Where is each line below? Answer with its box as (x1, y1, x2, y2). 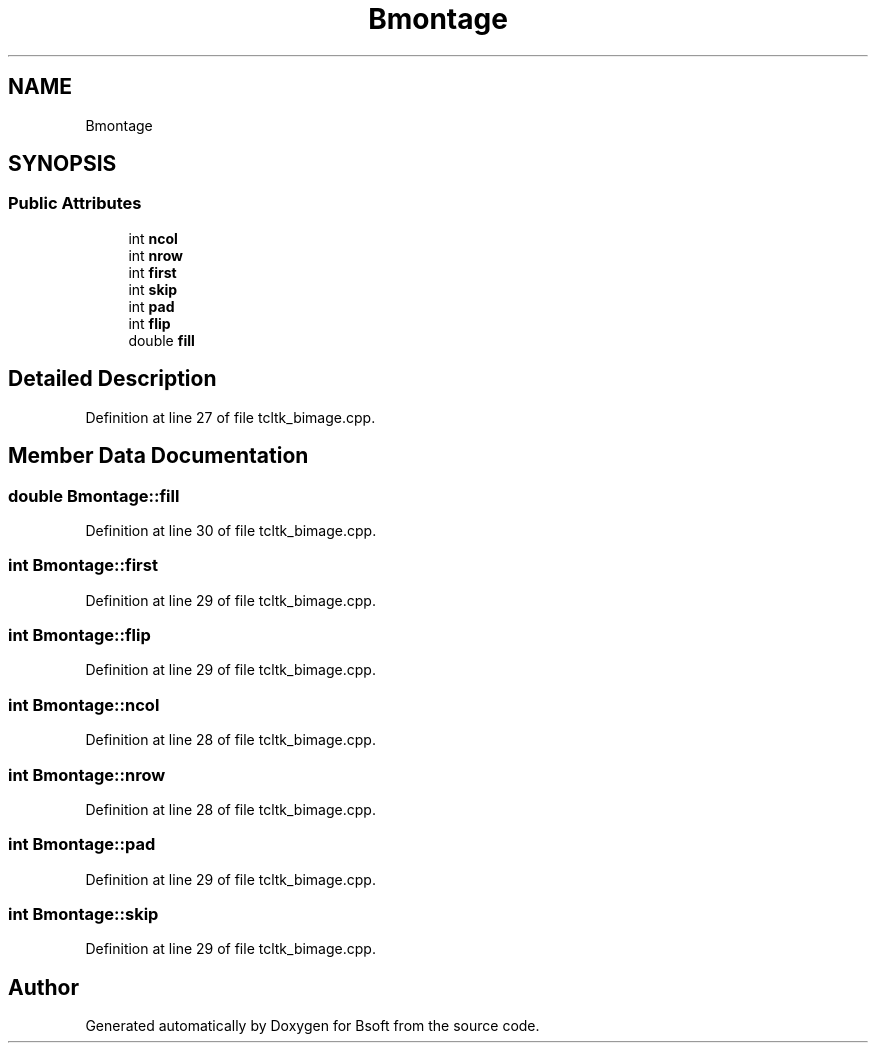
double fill (128, 331, 195, 349)
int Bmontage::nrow (8, 764, 166, 785)
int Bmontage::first (8, 555, 158, 576)
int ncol (128, 229, 178, 247)
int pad (128, 297, 175, 315)
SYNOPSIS (8, 151, 117, 177)
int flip (128, 314, 171, 332)
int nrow (128, 246, 183, 264)
